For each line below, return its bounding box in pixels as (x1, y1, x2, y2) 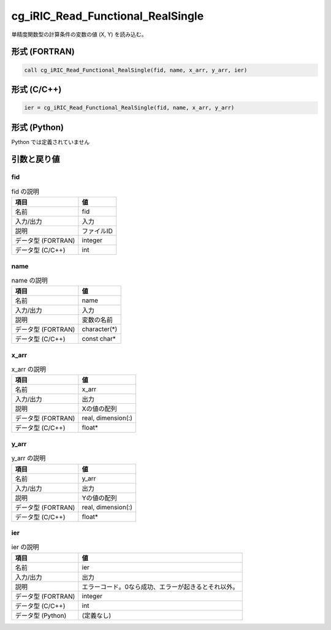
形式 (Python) (11, 122, 64, 132)
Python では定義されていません (11, 138, 90, 145)
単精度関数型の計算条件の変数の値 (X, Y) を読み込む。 (11, 31, 147, 38)
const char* (82, 335, 116, 343)
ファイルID (82, 227, 113, 235)
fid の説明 (11, 187, 40, 195)
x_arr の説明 (11, 365, 46, 374)
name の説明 (11, 276, 48, 285)
